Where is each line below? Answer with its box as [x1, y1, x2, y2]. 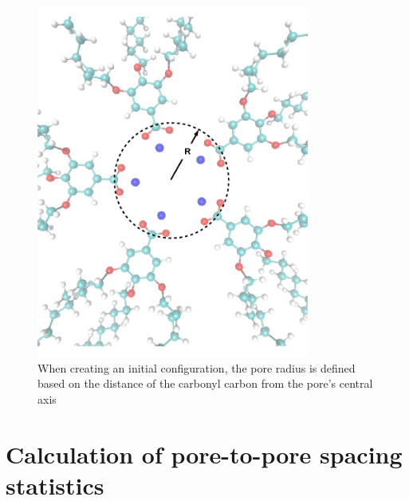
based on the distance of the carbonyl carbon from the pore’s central [37, 375, 373, 392]
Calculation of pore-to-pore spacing [6, 437, 403, 470]
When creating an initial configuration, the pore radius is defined [37, 359, 356, 376]
